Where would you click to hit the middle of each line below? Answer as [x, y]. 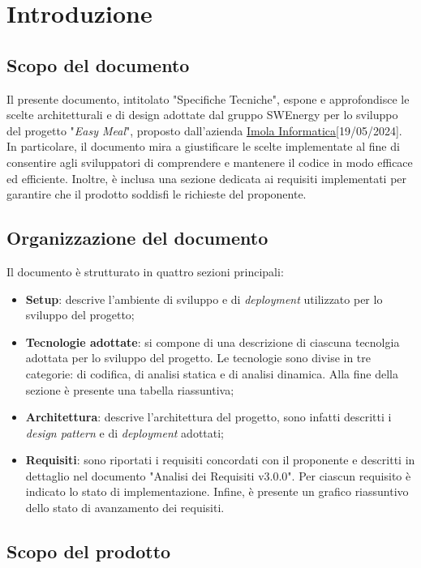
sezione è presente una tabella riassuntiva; [130, 389]
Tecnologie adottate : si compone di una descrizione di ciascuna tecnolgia [213, 342]
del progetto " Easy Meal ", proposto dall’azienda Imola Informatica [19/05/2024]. [204, 130]
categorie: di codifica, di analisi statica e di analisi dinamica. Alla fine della [212, 373]
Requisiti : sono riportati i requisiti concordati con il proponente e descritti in [220, 460]
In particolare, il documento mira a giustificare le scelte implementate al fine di [203, 146]
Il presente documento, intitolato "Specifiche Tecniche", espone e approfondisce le [208, 98]
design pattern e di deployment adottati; [125, 432]
